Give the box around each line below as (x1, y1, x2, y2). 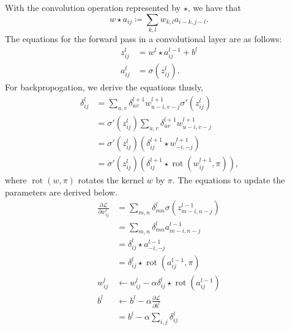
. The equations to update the (172, 173, 285, 186)
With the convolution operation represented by (5, 1, 181, 13)
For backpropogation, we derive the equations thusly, (5, 81, 204, 94)
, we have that (187, 1, 241, 13)
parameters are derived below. (5, 185, 117, 198)
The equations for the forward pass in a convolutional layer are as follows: (5, 32, 282, 45)
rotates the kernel (78, 173, 144, 186)
